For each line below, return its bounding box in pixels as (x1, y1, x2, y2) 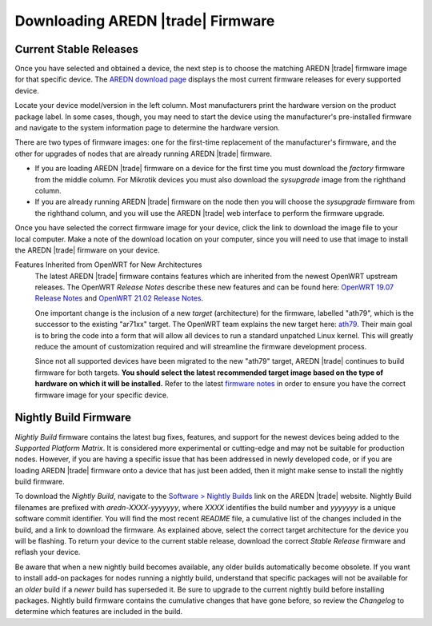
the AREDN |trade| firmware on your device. (14, 245, 160, 255)
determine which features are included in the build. (14, 607, 183, 616)
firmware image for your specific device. (34, 390, 169, 400)
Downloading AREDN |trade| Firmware (14, 12, 275, 30)
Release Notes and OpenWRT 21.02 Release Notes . (34, 293, 204, 303)
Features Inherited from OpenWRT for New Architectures (14, 260, 202, 269)
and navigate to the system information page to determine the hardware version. (14, 123, 280, 133)
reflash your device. (14, 548, 81, 557)
